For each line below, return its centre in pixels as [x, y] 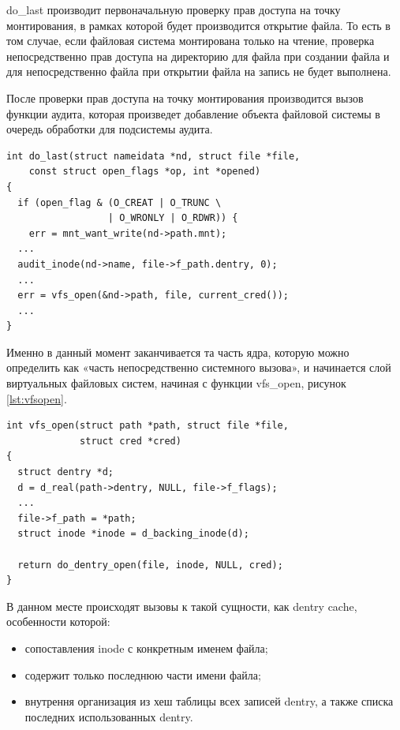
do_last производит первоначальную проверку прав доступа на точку [174, 9]
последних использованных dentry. [109, 716]
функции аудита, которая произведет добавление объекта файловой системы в [193, 113]
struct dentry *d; [66, 472]
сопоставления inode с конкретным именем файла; [146, 648]
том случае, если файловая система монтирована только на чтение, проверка [191, 41]
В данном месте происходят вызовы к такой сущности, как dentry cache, [182, 606]
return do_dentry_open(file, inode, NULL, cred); [150, 565]
